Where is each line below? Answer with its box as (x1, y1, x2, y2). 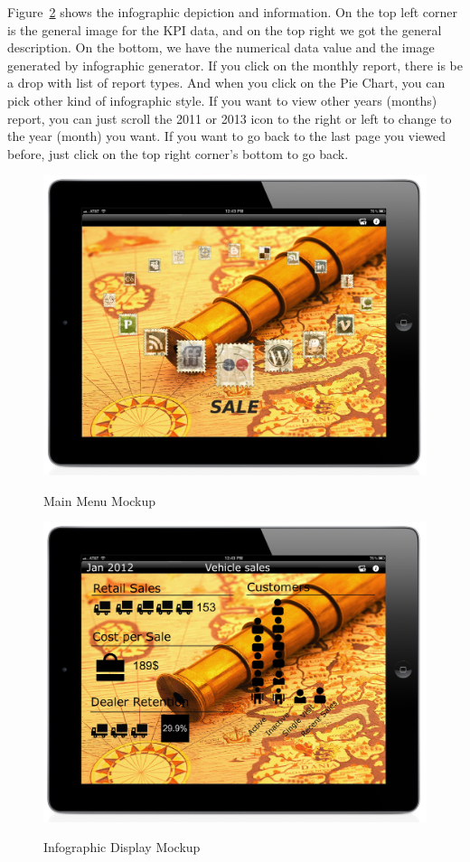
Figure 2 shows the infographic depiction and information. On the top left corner (7, 3, 458, 21)
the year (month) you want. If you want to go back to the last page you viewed (7, 126, 446, 145)
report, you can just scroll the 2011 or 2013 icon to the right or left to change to (7, 108, 452, 127)
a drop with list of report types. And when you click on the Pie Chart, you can (7, 73, 446, 92)
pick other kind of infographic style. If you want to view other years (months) (7, 90, 437, 109)
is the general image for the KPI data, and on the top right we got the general (7, 20, 442, 39)
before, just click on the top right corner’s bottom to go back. (7, 144, 349, 163)
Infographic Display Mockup (43, 838, 201, 857)
